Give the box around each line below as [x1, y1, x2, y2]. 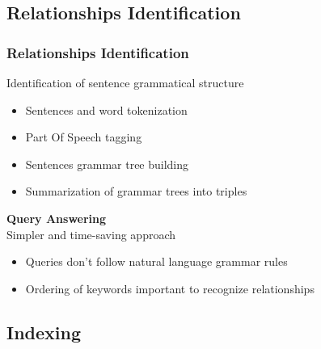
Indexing [6, 319, 82, 344]
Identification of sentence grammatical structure [6, 74, 244, 90]
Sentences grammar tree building [25, 155, 189, 172]
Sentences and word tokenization [25, 101, 188, 118]
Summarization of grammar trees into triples [25, 183, 247, 200]
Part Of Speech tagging [25, 128, 142, 145]
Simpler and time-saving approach [6, 225, 176, 242]
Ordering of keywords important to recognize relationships [25, 280, 315, 296]
